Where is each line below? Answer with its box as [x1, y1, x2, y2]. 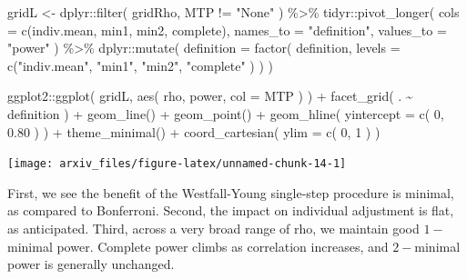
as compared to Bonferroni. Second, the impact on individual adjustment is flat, [7, 201, 454, 220]
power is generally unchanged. [7, 254, 175, 274]
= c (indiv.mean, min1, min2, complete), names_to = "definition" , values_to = [7, 20, 447, 39]
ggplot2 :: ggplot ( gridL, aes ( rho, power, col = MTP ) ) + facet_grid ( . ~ [7, 86, 413, 105]
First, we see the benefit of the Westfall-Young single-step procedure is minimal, [7, 183, 454, 202]
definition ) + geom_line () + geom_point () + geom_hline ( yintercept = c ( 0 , [7, 104, 444, 123]
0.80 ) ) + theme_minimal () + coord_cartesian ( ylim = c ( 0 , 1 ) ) [7, 122, 381, 141]
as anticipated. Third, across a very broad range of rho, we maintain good [7, 219, 420, 237]
